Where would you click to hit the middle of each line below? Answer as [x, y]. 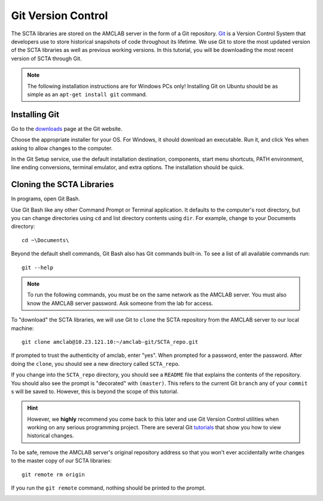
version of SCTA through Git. [46, 58]
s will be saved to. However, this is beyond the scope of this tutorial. [95, 391]
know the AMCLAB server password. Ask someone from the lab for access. [120, 303]
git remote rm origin [53, 474]
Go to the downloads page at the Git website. [67, 129]
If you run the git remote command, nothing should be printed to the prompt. [109, 488]
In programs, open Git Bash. [45, 199]
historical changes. [51, 436]
